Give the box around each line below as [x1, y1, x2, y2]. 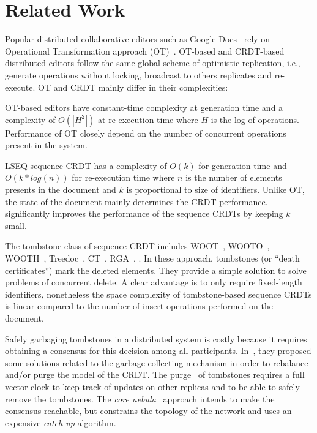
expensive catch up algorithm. [5, 416, 116, 429]
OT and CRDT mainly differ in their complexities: [38, 80, 228, 93]
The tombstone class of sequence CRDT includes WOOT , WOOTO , [5, 239, 270, 252]
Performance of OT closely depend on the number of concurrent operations [5, 126, 286, 139]
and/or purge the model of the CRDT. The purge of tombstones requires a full [5, 368, 305, 381]
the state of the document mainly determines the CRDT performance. [5, 195, 268, 208]
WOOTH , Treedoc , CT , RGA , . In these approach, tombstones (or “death [5, 252, 300, 265]
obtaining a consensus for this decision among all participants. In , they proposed [5, 344, 311, 357]
